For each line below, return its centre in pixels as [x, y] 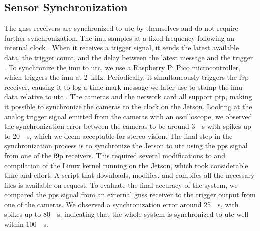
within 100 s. [26, 224]
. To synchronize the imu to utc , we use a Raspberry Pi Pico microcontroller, [122, 67]
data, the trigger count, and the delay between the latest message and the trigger [129, 57]
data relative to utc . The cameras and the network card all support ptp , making [128, 97]
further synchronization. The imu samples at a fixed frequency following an [119, 38]
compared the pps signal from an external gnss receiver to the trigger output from [130, 195]
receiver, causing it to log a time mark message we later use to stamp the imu [123, 87]
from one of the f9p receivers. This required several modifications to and [115, 155]
